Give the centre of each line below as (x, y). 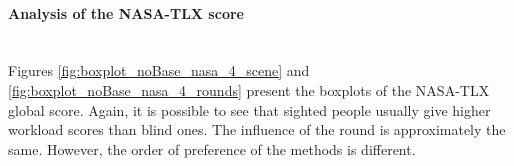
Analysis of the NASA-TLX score (126, 12)
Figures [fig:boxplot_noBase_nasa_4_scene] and (159, 70)
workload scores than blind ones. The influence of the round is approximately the (257, 129)
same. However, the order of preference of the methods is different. (212, 148)
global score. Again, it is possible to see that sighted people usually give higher (249, 109)
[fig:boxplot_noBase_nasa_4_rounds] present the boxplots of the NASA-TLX (249, 89)
